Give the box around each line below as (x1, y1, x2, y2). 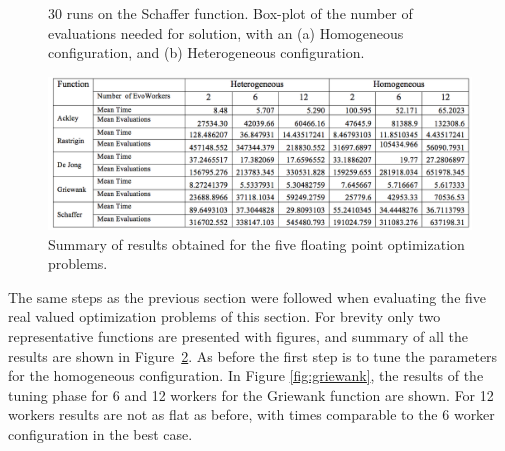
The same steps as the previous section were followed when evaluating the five (8, 286, 487, 307)
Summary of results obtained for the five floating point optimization (48, 233, 465, 254)
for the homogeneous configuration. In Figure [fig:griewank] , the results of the (8, 365, 484, 386)
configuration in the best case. (8, 423, 193, 444)
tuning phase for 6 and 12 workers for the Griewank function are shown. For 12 (8, 384, 494, 405)
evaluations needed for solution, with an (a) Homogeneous (48, 22, 404, 43)
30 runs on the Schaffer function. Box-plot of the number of (48, 3, 413, 23)
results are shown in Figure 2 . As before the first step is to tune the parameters (8, 345, 498, 366)
